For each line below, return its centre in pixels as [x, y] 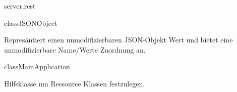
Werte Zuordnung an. [112, 49]
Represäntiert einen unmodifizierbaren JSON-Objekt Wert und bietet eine [118, 40]
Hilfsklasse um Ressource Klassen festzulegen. [75, 83]
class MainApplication [37, 66]
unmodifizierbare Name [40, 49]
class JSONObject [31, 22]
